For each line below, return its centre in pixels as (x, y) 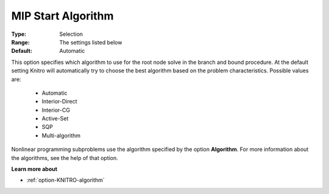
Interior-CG (56, 110)
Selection (71, 34)
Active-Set (55, 119)
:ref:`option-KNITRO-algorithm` (65, 180)
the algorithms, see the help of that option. (65, 158)
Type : (19, 34)
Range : (20, 42)
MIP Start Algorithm (62, 16)
